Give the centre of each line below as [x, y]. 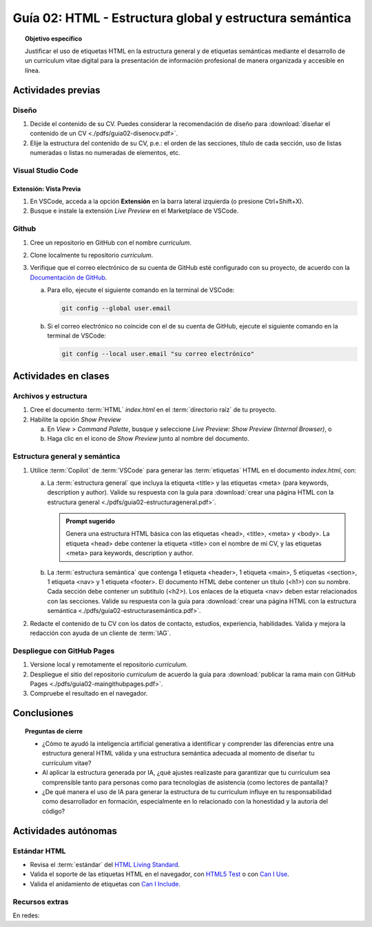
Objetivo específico [54, 39]
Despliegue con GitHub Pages [64, 651]
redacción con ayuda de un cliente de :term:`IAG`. [101, 633]
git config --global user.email [116, 309]
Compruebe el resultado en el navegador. [89, 694]
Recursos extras [41, 902]
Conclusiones [43, 713]
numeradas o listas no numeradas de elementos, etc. [105, 153]
